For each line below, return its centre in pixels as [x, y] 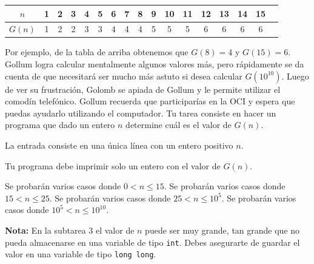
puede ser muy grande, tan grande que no [222, 230]
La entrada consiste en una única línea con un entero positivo [119, 145]
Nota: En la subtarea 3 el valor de [70, 230]
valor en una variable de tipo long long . [81, 254]
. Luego [295, 76]
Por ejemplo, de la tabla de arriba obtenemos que [97, 52]
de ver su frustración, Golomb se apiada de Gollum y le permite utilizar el [143, 89]
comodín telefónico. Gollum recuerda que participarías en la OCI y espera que [150, 101]
